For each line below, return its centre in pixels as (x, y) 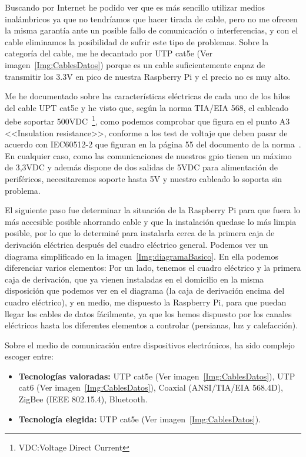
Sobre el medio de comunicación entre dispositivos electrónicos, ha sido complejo (150, 345)
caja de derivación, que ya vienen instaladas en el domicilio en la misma (134, 279)
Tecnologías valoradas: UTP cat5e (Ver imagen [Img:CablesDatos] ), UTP (157, 376)
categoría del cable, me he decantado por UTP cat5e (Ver (109, 53)
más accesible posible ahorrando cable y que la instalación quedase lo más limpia (151, 221)
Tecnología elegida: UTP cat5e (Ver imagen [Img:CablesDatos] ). (140, 419)
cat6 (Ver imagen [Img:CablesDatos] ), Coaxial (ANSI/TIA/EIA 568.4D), (151, 387)
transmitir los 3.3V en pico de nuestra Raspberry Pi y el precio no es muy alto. (148, 76)
